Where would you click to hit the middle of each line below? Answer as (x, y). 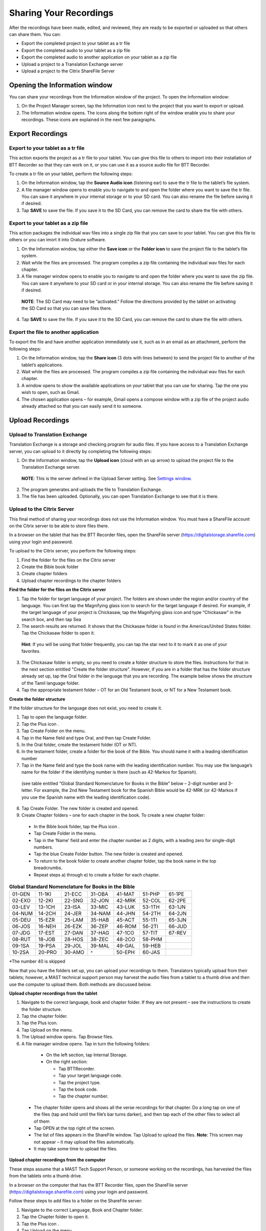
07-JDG (21, 933)
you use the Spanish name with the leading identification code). (86, 797)
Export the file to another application (54, 332)
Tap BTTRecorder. (77, 1069)
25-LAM (74, 920)
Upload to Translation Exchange (48, 434)
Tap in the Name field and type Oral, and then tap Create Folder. (86, 738)
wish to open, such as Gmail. (51, 392)
